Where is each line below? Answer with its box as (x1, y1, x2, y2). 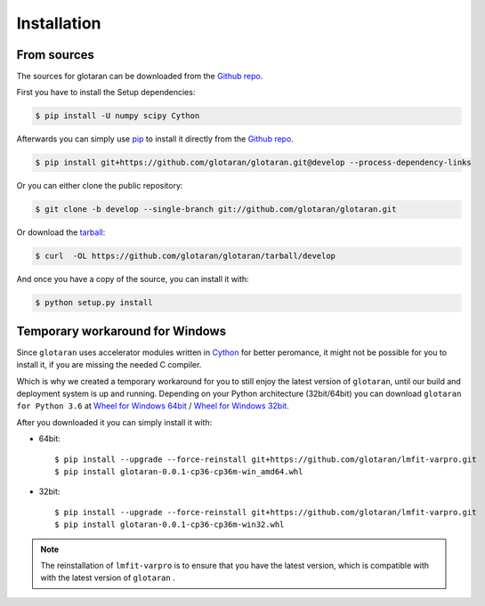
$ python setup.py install (35, 298, 153, 308)
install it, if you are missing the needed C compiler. (16, 360, 202, 370)
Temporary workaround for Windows (16, 323, 227, 338)
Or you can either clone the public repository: (16, 181, 183, 191)
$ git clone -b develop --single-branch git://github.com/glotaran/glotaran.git (35, 205, 397, 214)
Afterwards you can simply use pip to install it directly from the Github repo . (16, 133, 294, 144)
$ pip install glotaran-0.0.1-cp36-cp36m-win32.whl (54, 520, 285, 529)
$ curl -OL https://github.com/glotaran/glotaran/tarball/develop (35, 251, 336, 262)
